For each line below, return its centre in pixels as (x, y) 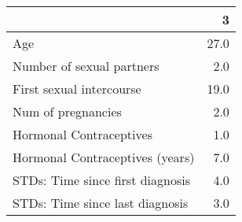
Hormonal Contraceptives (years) (104, 157)
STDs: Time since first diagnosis (102, 180)
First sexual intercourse (77, 89)
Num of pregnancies (67, 111)
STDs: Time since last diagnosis (101, 203)
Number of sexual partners (86, 66)
